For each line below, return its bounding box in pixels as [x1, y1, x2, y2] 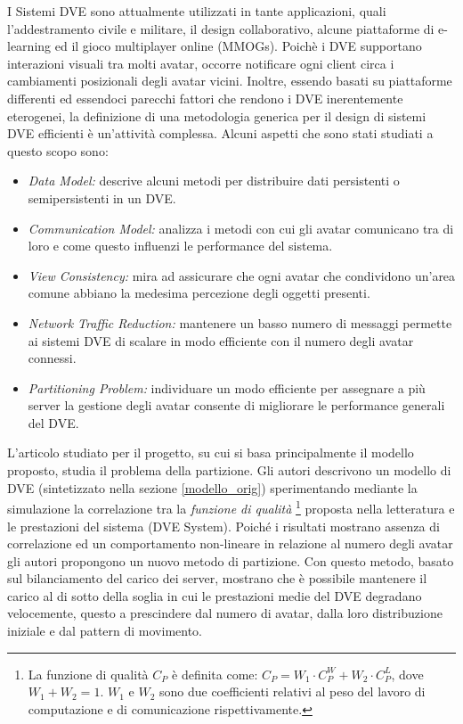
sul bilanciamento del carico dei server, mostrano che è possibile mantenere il [7, 569, 427, 588]
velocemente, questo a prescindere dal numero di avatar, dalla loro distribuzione [7, 604, 443, 622]
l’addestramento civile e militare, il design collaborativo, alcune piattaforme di [7, 19, 435, 37]
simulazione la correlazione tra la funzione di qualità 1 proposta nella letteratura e [7, 497, 455, 517]
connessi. [28, 349, 77, 367]
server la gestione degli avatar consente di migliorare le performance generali [28, 396, 445, 415]
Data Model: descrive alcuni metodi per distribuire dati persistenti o [28, 171, 400, 190]
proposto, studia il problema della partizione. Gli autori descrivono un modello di [7, 461, 451, 480]
